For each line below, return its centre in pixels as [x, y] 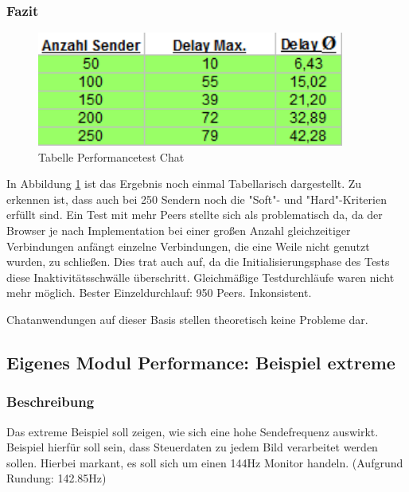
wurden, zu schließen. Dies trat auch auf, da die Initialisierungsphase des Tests [198, 262]
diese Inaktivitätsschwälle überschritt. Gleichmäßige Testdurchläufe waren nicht [201, 277]
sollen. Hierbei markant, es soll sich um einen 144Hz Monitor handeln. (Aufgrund [205, 462]
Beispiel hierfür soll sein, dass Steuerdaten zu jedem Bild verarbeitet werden [192, 447]
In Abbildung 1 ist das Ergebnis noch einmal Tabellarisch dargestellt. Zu [184, 184]
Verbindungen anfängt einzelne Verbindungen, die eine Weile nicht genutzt [188, 246]
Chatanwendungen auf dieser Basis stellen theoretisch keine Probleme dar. [187, 319]
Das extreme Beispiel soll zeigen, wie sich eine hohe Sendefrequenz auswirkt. [193, 431]
